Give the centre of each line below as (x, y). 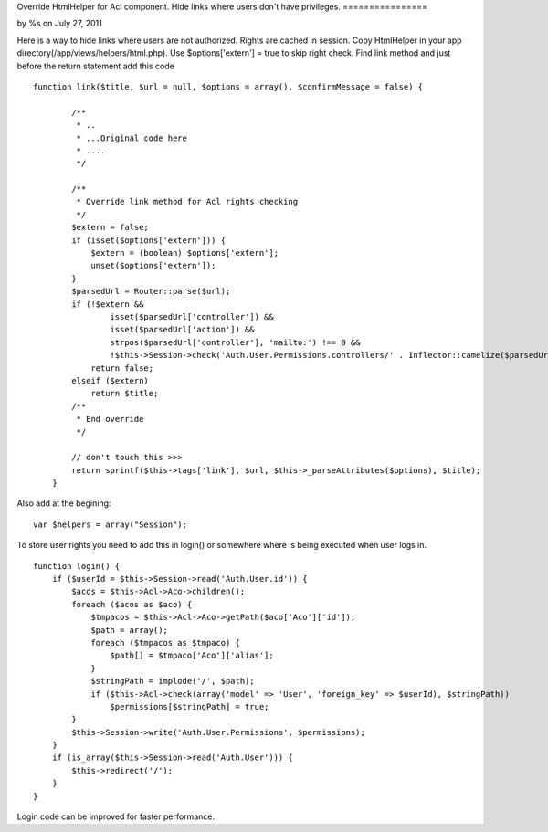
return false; (122, 368)
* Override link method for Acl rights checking (187, 202)
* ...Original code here (132, 138)
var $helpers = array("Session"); (110, 524)
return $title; (125, 394)
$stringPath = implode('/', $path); (173, 681)
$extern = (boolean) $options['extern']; (184, 253)
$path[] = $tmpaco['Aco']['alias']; (192, 656)
